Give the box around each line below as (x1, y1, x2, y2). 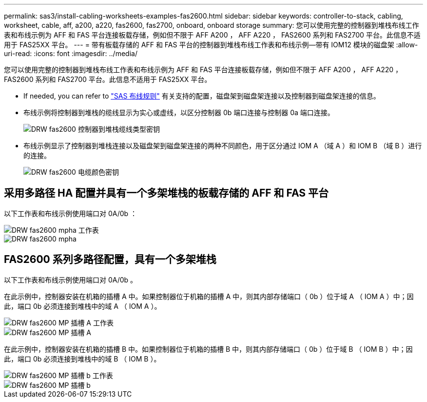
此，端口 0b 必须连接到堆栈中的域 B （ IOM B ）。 (4, 354, 161, 363)
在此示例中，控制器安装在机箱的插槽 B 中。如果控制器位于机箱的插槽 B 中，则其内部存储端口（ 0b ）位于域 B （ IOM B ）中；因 (4, 344, 413, 353)
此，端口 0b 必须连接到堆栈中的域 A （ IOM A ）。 (4, 301, 161, 310)
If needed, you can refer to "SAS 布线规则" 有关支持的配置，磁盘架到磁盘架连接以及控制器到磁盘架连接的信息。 (23, 92, 380, 100)
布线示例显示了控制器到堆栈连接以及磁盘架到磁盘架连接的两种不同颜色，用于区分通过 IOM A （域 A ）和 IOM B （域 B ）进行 (23, 141, 422, 150)
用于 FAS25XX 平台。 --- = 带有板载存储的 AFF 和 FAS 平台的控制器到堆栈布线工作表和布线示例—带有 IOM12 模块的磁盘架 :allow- (4, 40, 418, 49)
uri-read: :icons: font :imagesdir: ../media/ (4, 49, 137, 58)
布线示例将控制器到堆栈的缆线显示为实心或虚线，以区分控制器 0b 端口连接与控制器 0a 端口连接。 (23, 108, 334, 117)
